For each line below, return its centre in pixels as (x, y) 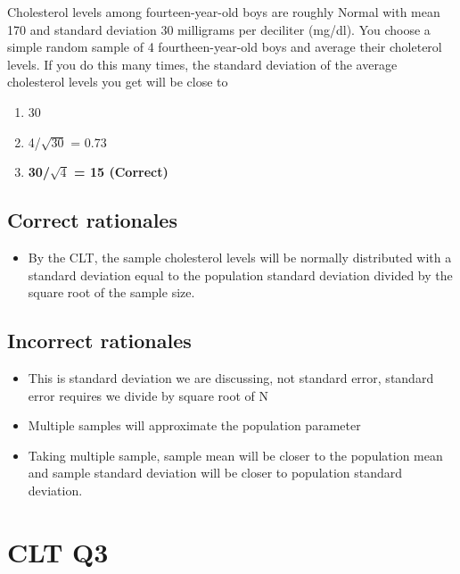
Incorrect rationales (99, 341)
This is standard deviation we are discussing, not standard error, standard (231, 377)
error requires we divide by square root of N (148, 395)
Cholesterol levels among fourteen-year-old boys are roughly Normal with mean (224, 12)
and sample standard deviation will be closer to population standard (215, 473)
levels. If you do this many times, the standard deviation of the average (202, 64)
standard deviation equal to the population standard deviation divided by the (240, 275)
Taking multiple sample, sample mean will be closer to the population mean (235, 455)
